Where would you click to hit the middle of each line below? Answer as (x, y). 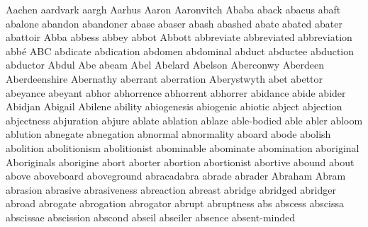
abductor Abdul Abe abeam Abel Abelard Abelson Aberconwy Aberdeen (165, 65)
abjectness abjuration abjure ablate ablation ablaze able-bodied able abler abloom (184, 120)
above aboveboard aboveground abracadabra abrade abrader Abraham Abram (176, 176)
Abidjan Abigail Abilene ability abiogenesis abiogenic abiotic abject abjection (174, 106)
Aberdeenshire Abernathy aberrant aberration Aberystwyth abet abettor (165, 78)
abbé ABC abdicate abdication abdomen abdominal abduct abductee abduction (180, 51)
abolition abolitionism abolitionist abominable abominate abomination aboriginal (183, 147)
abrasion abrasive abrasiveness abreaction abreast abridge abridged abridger (171, 189)
